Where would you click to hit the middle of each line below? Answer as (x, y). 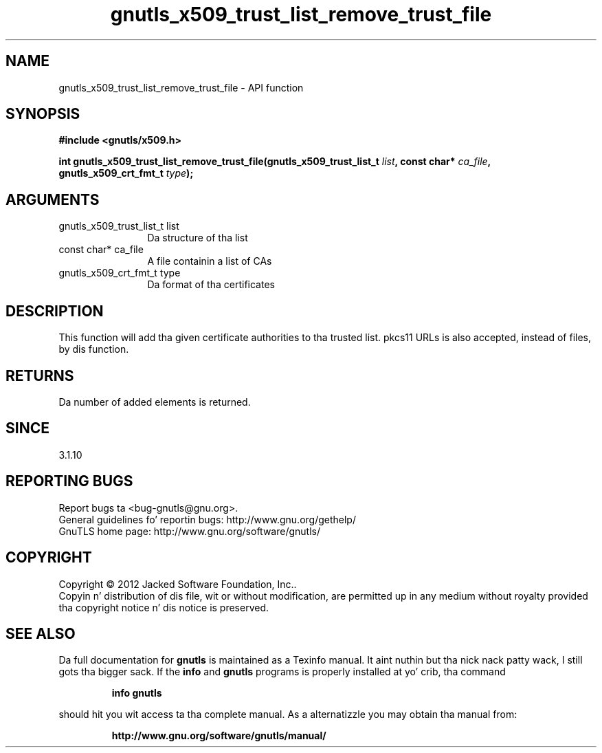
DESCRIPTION (55, 311)
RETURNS (40, 375)
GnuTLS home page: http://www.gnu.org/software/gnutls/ (189, 531)
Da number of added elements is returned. (155, 402)
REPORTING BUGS (69, 481)
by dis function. (94, 349)
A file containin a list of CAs (210, 261)
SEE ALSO (41, 633)
